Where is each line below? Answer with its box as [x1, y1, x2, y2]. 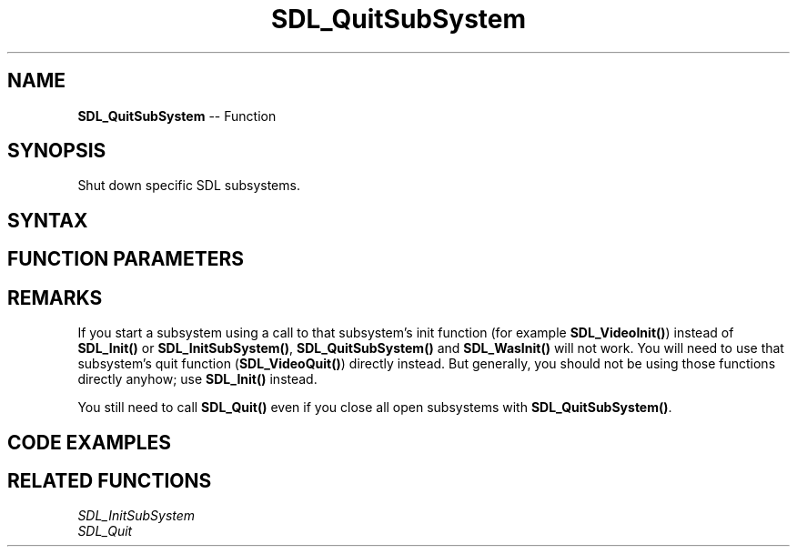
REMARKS [7, 286, 103, 309]
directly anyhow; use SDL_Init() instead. [77, 371, 318, 388]
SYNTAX [7, 208, 88, 232]
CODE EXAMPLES [7, 430, 172, 454]
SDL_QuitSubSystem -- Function [77, 107, 277, 124]
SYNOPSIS [7, 139, 106, 163]
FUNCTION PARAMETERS [7, 247, 244, 271]
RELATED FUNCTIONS [7, 468, 212, 492]
